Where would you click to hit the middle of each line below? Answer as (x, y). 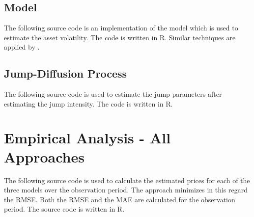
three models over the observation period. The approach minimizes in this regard (126, 190)
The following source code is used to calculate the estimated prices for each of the (127, 180)
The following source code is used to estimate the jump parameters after (113, 94)
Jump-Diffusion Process (66, 73)
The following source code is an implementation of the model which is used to (121, 28)
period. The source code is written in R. (64, 209)
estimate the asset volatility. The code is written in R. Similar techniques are (120, 37)
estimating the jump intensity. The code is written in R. (88, 103)
